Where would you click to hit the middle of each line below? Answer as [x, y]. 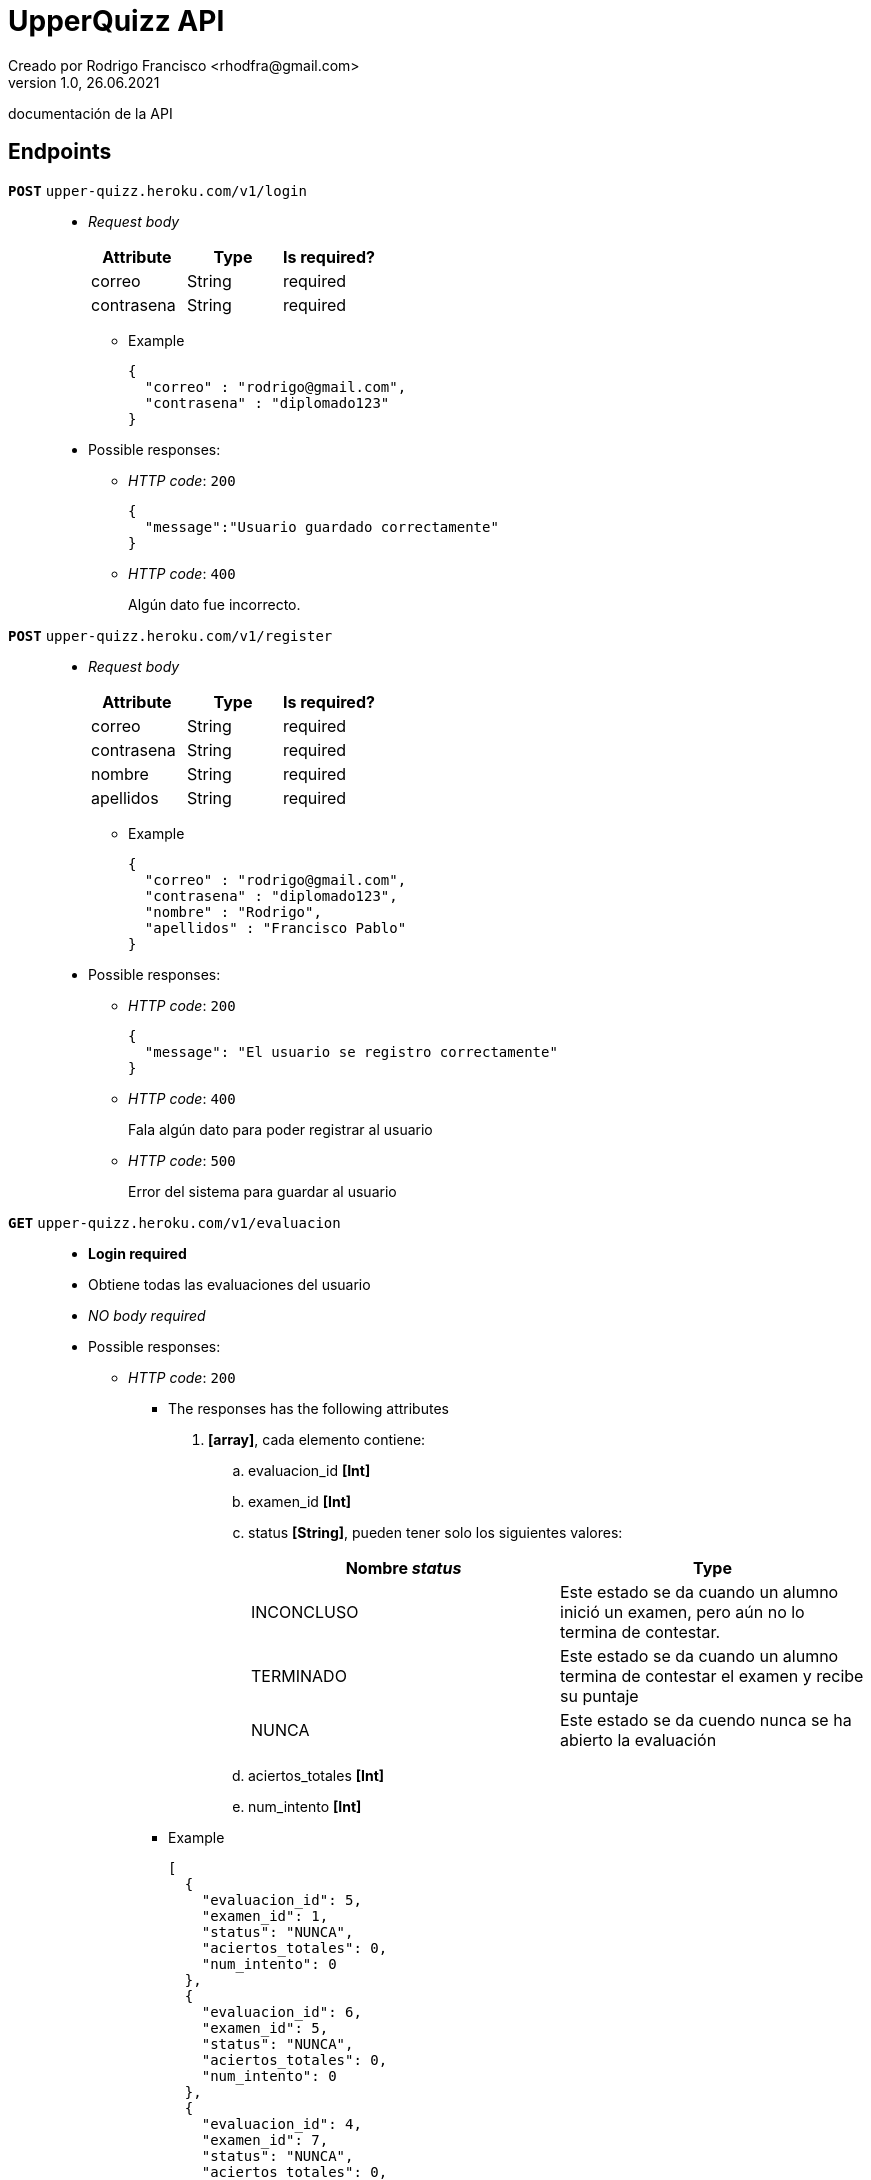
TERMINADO [299, 1675]
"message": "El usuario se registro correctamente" [351, 1051]
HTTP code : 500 [182, 1160]
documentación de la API [90, 113]
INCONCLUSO [305, 1611]
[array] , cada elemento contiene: [317, 1439]
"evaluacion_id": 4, [281, 2123]
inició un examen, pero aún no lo [682, 1611]
